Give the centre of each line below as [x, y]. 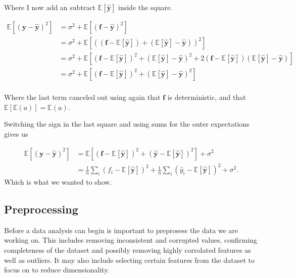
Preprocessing [41, 209]
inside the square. [145, 7]
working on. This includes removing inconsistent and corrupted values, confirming [131, 240]
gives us [16, 133]
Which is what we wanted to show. [58, 182]
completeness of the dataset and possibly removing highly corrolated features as [128, 250]
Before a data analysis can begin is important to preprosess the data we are [121, 230]
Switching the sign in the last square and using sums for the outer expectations [127, 124]
